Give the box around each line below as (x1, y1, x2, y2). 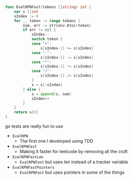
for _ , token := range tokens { (14, 18, 80, 23)
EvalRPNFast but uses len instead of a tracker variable (19, 159, 128, 165)
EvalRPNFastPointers (12, 165, 55, 170)
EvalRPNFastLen (12, 154, 44, 159)
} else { (23, 87, 41, 92)
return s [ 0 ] (14, 110, 38, 115)
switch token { (31, 37, 63, 42)
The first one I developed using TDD (19, 138, 94, 144)
